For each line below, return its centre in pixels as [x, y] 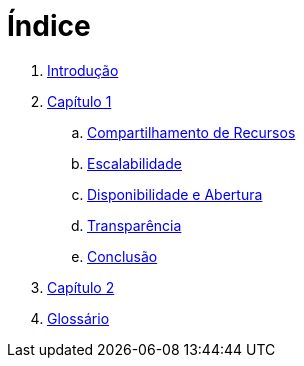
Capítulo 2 [81, 287]
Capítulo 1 [79, 101]
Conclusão [122, 256]
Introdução [83, 70]
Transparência [134, 225]
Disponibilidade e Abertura [175, 194]
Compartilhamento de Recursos [191, 132]
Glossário [78, 318]
